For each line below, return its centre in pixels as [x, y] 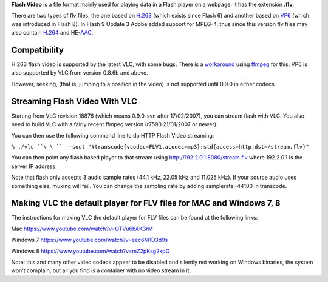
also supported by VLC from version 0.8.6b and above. [80, 73]
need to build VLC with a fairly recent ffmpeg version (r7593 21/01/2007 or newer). [114, 124]
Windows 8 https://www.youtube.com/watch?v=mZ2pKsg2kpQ [91, 251]
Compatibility [37, 49]
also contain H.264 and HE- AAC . [52, 33]
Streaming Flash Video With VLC [74, 101]
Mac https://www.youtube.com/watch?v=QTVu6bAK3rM [82, 229]
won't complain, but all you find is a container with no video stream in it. [101, 270]
